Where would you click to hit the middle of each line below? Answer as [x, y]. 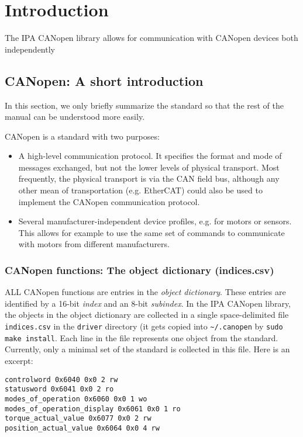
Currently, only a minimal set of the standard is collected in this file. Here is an [147, 349]
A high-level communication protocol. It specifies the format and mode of [150, 156]
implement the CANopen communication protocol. [109, 201]
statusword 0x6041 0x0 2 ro [59, 389]
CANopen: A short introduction [104, 80]
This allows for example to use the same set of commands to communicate [151, 232]
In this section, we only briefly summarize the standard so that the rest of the [144, 105]
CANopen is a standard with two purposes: [82, 136]
